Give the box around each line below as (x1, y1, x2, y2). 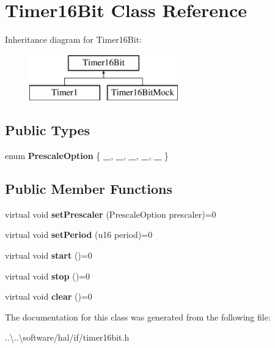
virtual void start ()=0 (5, 249, 92, 262)
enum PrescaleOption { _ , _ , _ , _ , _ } (5, 149, 169, 162)
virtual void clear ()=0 (5, 290, 92, 303)
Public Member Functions (5, 179, 172, 198)
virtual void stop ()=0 (5, 269, 90, 282)
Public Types (5, 120, 90, 139)
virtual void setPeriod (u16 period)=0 (5, 228, 153, 241)
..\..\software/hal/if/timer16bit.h (5, 331, 130, 344)
